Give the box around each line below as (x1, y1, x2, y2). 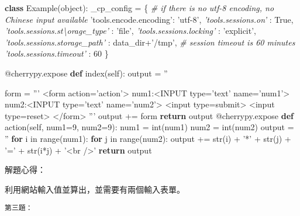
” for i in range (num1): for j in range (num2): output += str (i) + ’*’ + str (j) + (5, 132, 291, 144)
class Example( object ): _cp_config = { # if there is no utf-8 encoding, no (5, 2, 274, 13)
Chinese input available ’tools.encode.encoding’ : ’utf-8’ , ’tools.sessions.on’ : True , (5, 13, 294, 25)
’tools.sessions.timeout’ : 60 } (5, 47, 109, 60)
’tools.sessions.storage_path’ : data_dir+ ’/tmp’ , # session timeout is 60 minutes (5, 36, 295, 48)
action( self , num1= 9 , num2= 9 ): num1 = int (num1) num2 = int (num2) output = (5, 121, 294, 133)
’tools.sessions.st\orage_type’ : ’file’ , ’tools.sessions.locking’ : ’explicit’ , (5, 25, 256, 37)
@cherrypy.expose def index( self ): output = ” (5, 67, 168, 79)
